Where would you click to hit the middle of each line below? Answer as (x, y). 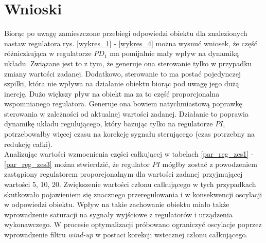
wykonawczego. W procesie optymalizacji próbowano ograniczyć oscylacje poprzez (133, 224)
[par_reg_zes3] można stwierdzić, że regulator (77, 164)
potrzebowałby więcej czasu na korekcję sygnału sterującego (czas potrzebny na (129, 134)
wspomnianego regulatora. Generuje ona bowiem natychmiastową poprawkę (123, 104)
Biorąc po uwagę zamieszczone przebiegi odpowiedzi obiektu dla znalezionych (126, 33)
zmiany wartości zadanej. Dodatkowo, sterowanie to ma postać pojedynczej (123, 73)
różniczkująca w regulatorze (48, 53)
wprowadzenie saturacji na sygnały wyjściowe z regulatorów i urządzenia (118, 214)
